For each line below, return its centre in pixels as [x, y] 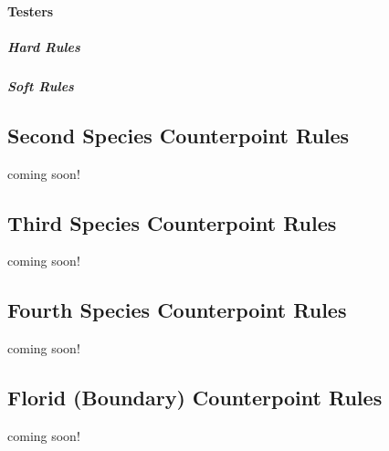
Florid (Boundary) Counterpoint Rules [195, 398]
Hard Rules [44, 46]
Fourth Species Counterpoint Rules [177, 310]
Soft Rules [41, 85]
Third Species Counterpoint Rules [172, 222]
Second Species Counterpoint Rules [179, 135]
